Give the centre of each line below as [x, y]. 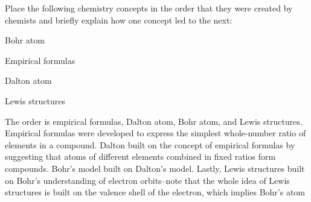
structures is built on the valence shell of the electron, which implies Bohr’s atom [155, 192]
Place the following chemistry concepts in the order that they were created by [149, 8]
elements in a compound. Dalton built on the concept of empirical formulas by [150, 144]
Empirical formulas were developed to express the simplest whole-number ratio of [155, 133]
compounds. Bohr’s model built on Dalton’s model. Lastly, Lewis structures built [155, 168]
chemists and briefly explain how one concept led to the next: [119, 20]
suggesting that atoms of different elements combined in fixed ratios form [140, 156]
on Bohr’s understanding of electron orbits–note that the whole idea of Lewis [147, 180]
